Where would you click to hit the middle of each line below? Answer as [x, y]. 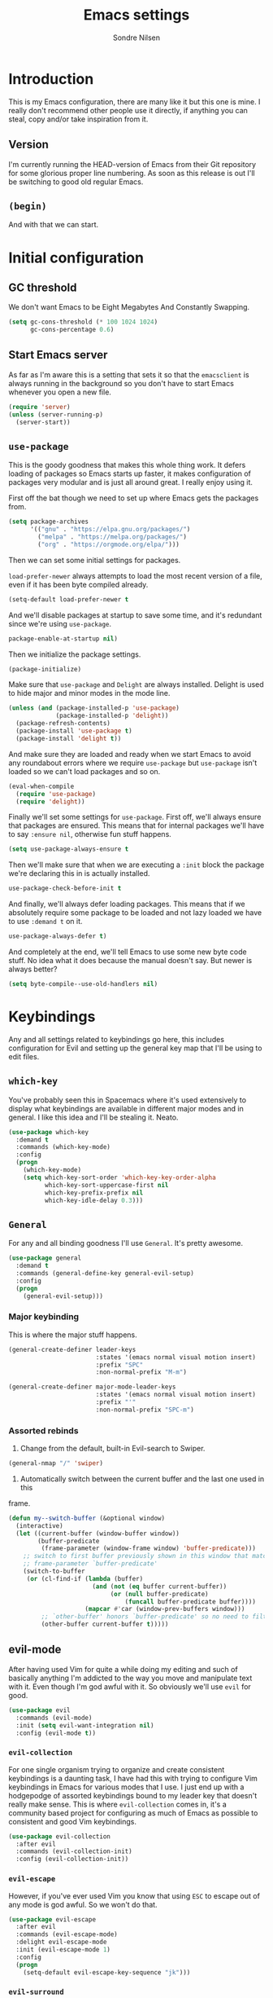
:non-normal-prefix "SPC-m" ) [145, 1410]
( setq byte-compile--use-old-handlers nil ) [83, 984]
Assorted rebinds [43, 1430]
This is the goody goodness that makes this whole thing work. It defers [127, 465]
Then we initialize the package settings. [75, 654]
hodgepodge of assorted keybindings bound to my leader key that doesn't [133, 1795]
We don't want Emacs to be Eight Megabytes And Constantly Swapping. [129, 307]
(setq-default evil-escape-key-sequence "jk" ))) [107, 1972]
